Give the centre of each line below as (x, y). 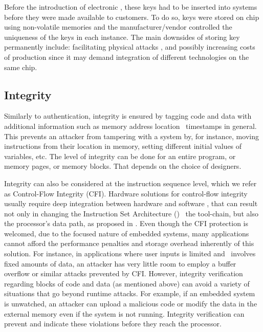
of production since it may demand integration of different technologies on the (127, 57)
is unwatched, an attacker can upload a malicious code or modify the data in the (131, 304)
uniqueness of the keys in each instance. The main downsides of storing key (122, 37)
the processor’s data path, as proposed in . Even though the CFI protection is (126, 223)
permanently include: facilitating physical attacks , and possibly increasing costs (130, 47)
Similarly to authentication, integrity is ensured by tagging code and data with (128, 116)
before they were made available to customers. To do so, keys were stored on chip (132, 17)
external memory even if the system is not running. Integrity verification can (124, 313)
